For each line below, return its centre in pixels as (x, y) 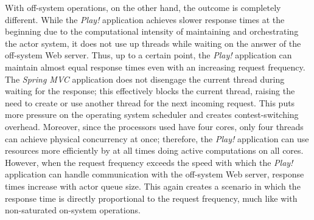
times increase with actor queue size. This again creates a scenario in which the (153, 186)
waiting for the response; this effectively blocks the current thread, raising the (150, 91)
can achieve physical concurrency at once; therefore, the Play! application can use (157, 138)
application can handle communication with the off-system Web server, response (155, 174)
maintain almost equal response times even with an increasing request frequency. (155, 67)
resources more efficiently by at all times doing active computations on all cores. (154, 150)
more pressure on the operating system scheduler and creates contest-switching (152, 115)
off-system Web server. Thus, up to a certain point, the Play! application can (148, 55)
